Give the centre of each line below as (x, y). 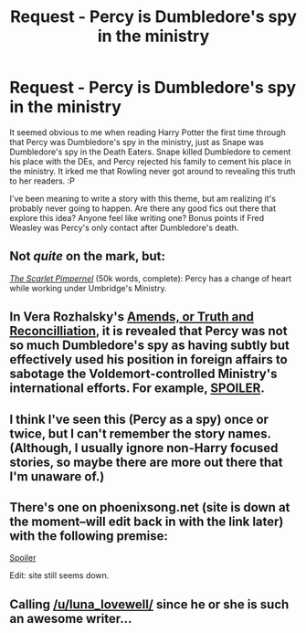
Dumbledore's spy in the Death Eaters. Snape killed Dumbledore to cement (150, 152)
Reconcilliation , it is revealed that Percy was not (148, 331)
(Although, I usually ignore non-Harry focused (144, 448)
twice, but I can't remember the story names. (140, 433)
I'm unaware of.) (57, 476)
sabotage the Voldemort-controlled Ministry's (143, 374)
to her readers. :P (42, 181)
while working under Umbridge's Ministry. (88, 288)
